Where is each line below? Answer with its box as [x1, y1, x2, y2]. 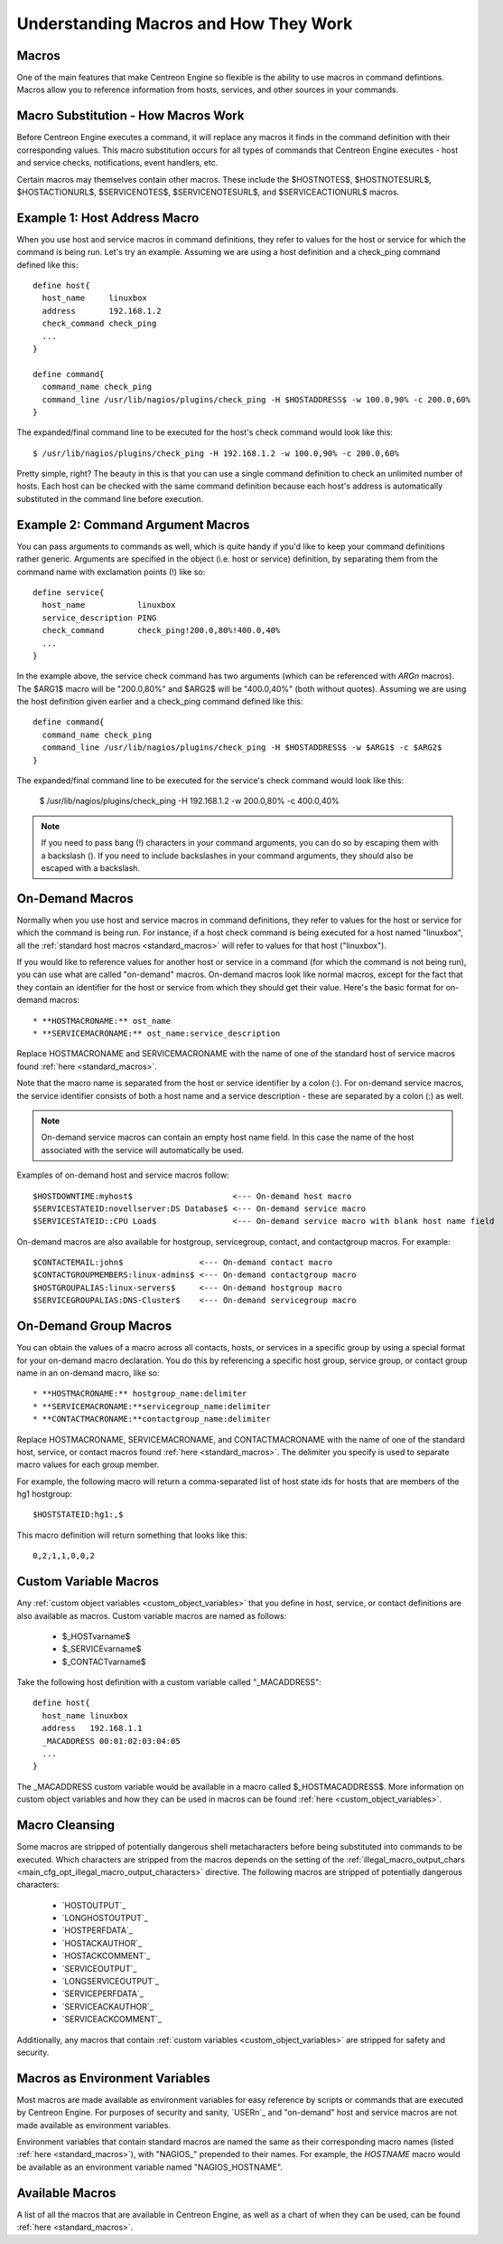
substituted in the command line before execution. [16, 493, 204, 504]
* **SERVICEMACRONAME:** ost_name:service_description [33, 1028, 281, 1038]
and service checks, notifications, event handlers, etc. [16, 157, 219, 168]
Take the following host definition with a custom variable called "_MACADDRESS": [16, 1677, 322, 1688]
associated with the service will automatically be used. [41, 1144, 244, 1155]
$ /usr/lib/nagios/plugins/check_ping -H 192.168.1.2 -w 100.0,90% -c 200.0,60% [33, 448, 400, 459]
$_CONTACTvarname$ [61, 1656, 146, 1667]
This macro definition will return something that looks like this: [16, 1529, 247, 1540]
